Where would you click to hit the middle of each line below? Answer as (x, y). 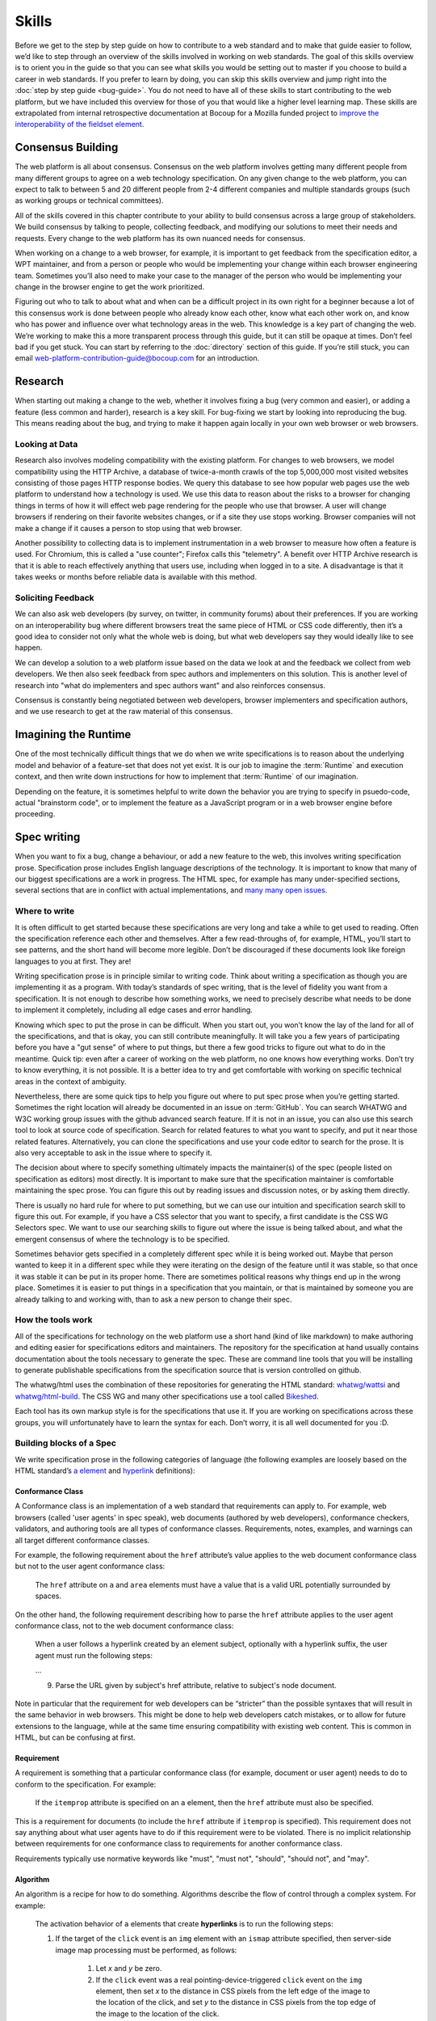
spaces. (48, 1596)
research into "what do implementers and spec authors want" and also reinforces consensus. (170, 685)
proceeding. (35, 814)
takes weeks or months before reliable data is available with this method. (136, 577)
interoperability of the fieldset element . (80, 124)
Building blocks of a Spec (66, 1443)
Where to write (45, 911)
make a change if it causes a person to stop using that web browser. (128, 528)
